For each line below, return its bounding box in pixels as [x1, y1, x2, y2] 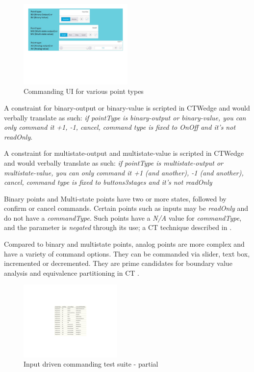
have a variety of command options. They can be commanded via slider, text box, [4, 248, 250, 258]
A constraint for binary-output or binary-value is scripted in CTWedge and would [4, 102, 250, 113]
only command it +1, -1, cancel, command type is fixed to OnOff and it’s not [4, 122, 236, 132]
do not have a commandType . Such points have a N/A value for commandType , [4, 212, 242, 223]
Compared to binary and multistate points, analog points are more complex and [4, 239, 245, 249]
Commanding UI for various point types [24, 86, 144, 96]
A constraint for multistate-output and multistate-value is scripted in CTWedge [4, 148, 244, 158]
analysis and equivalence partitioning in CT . [4, 267, 139, 278]
